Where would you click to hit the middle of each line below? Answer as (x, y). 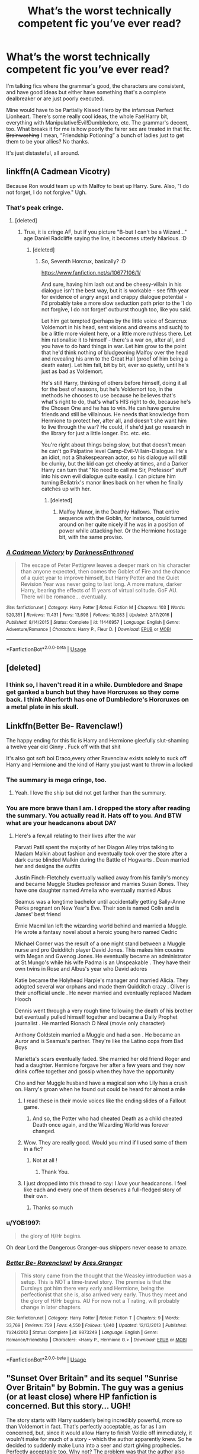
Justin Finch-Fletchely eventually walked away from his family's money (102, 878)
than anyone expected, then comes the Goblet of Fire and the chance (105, 572)
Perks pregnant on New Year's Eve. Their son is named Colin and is (97, 908)
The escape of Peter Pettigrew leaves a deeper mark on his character (105, 565)
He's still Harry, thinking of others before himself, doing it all (114, 383)
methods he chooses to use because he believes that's (108, 396)
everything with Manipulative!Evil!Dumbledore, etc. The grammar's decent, (97, 122)
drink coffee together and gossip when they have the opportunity (94, 1072)
